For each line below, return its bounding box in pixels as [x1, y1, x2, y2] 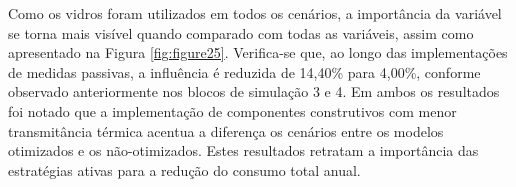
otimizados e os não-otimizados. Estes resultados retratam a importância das [8, 140, 479, 161]
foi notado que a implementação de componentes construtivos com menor [8, 100, 457, 121]
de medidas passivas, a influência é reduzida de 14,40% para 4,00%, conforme [8, 61, 481, 82]
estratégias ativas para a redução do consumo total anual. [8, 159, 361, 180]
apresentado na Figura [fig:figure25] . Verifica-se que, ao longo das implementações [8, 42, 508, 63]
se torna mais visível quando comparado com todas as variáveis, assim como [8, 22, 474, 43]
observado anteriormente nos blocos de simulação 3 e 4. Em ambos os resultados [8, 81, 500, 102]
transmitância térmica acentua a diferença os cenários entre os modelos [8, 120, 444, 141]
